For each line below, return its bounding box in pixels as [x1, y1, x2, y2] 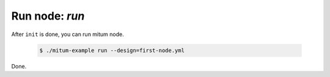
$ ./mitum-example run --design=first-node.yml [39, 46, 185, 54]
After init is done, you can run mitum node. [11, 31, 125, 38]
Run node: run [11, 9, 85, 23]
